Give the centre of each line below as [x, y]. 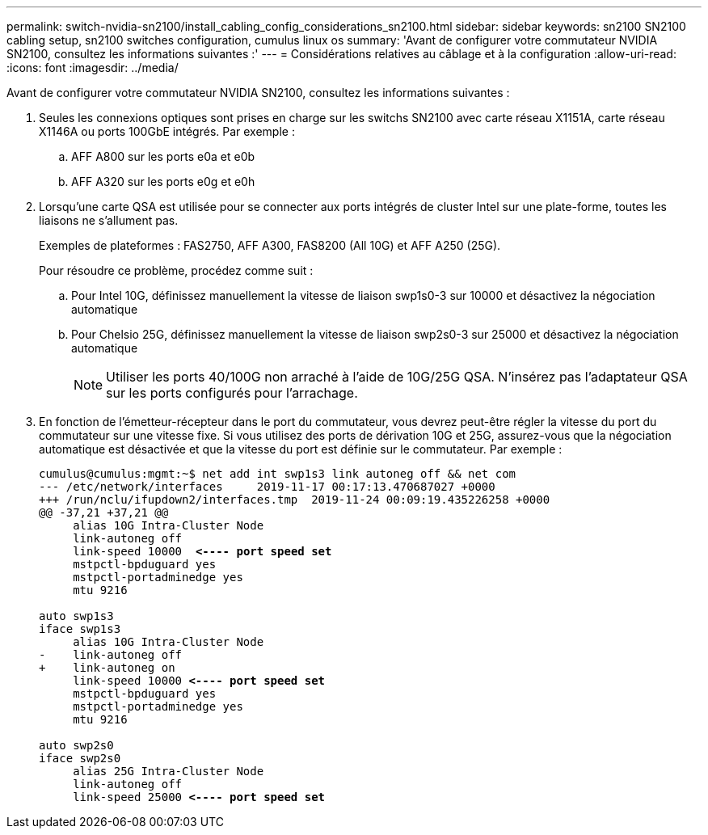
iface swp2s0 [80, 758]
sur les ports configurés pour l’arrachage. [232, 393]
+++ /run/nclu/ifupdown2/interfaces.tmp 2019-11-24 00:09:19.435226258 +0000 [295, 500]
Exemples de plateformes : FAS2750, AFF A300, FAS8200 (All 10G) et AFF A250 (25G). [270, 245]
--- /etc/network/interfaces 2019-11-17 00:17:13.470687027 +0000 [267, 487]
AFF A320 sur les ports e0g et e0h [163, 181]
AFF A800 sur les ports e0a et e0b [163, 156]
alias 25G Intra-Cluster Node [169, 771]
